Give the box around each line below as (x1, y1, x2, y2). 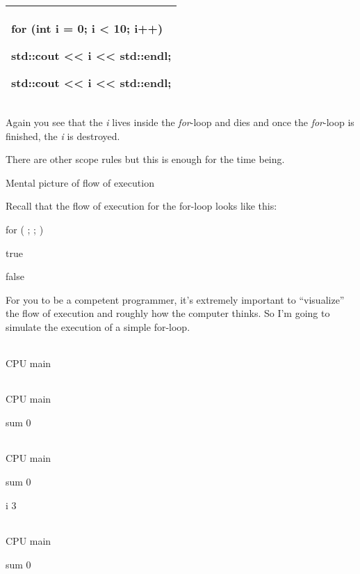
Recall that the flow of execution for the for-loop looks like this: (6, 199, 277, 213)
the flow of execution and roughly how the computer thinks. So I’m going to (6, 306, 330, 320)
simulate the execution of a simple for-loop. (6, 319, 190, 334)
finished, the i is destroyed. (6, 128, 120, 143)
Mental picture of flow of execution (6, 175, 154, 189)
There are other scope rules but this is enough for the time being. (6, 152, 285, 166)
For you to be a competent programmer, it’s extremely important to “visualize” (6, 292, 345, 307)
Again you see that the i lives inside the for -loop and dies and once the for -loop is (6, 115, 354, 129)
